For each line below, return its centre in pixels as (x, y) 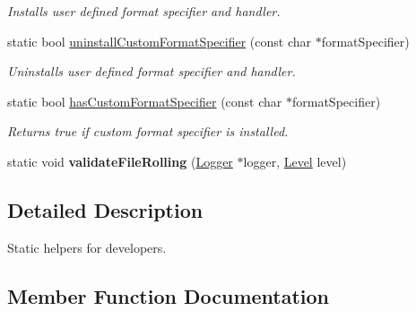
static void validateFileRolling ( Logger (120, 161)
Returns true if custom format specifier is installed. (148, 131)
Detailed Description (105, 209)
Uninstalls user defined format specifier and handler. (152, 71)
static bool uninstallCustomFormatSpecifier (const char (159, 41)
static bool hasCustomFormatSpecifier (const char (145, 101)
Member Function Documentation (169, 295)
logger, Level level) (295, 161)
